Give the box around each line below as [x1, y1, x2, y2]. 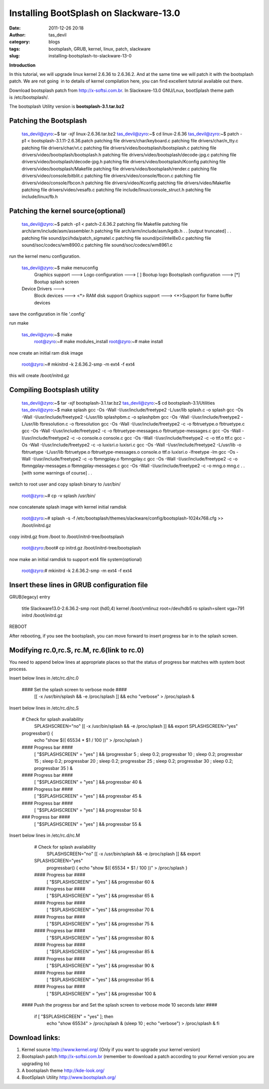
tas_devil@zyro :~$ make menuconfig [21, 265, 98, 271]
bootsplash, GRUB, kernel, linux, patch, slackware [48, 45, 151, 52]
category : [9, 39, 30, 45]
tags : [9, 45, 20, 52]
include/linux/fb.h [21, 194, 58, 200]
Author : [9, 31, 26, 37]
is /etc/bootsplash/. [9, 94, 49, 100]
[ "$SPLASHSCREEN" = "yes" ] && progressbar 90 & [46, 963, 154, 969]
